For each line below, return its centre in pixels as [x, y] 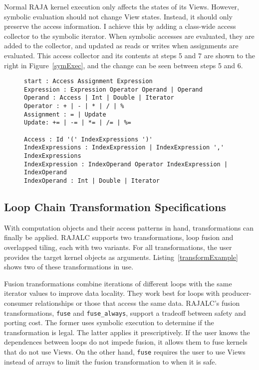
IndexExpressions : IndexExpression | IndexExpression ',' [124, 148]
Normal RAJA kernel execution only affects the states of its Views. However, [122, 6]
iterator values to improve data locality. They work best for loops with [112, 293]
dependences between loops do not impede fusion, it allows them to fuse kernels [126, 342]
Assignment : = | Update [65, 114]
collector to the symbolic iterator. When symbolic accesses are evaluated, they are [129, 36]
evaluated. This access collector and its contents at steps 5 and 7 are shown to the [130, 55]
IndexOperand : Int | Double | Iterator [92, 181]
